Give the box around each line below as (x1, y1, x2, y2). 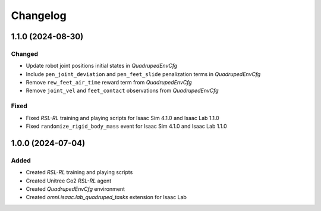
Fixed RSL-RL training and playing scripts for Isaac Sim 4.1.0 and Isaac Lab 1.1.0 (26, 114, 219, 121)
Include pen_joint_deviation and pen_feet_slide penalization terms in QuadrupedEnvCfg (26, 70, 261, 77)
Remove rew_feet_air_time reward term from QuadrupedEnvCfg (26, 79, 193, 86)
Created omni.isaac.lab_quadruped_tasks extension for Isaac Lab (26, 194, 187, 201)
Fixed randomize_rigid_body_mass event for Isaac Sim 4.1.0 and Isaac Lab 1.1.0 (26, 122, 227, 130)
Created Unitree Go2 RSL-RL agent (26, 177, 112, 184)
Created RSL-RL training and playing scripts (26, 169, 133, 176)
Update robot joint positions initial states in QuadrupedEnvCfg (26, 62, 178, 70)
